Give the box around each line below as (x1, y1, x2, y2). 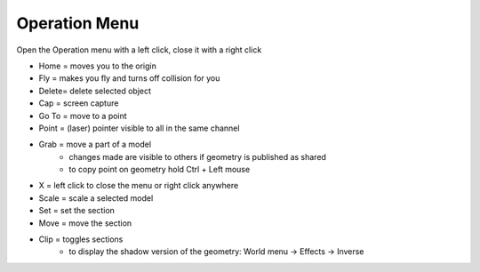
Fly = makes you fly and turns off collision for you (38, 73, 220, 84)
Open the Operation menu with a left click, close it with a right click (16, 44, 262, 55)
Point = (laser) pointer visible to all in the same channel (38, 123, 240, 133)
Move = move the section (38, 218, 132, 228)
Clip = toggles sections (38, 234, 124, 244)
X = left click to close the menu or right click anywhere (38, 180, 239, 191)
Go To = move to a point (38, 110, 128, 121)
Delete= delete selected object (38, 85, 151, 96)
